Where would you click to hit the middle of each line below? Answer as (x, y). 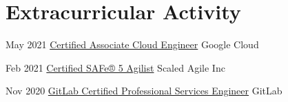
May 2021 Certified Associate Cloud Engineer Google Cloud (132, 44)
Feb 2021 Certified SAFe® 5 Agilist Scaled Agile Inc (115, 67)
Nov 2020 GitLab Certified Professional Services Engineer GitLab (144, 91)
